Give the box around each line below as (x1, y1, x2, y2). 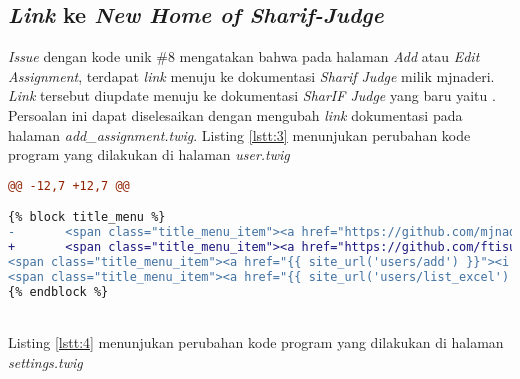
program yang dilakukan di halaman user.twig (8, 144, 290, 165)
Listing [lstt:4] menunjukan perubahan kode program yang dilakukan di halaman (8, 332, 504, 353)
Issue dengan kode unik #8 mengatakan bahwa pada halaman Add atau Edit (8, 46, 480, 67)
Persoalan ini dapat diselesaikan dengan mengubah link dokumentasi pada (8, 104, 463, 125)
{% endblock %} (8, 284, 109, 299)
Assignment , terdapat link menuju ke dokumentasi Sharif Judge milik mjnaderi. (8, 65, 495, 86)
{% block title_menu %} (8, 210, 166, 225)
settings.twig (8, 351, 83, 372)
